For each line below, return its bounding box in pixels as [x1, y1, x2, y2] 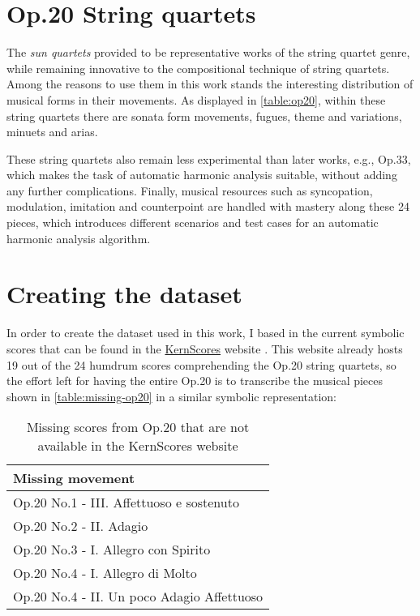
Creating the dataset [6, 277, 242, 310]
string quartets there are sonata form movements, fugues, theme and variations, [6, 107, 402, 124]
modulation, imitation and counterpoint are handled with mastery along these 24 [6, 198, 409, 215]
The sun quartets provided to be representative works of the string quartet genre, [6, 44, 410, 61]
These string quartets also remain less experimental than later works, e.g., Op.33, [6, 150, 411, 167]
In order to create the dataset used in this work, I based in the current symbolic [6, 324, 405, 341]
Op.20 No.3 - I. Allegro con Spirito [13, 540, 211, 559]
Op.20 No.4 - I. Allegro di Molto [13, 563, 197, 583]
